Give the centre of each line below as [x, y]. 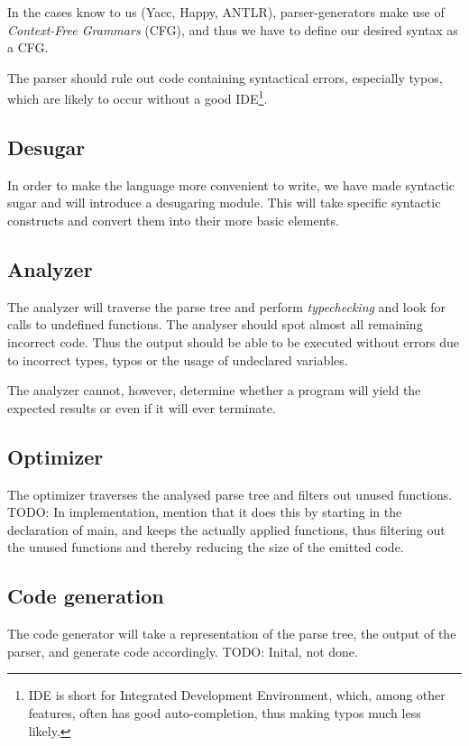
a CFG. [28, 47]
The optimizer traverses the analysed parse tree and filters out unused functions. [230, 494]
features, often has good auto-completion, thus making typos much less [225, 712]
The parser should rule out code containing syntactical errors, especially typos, [225, 77]
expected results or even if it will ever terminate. [142, 407]
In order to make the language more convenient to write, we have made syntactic [231, 184]
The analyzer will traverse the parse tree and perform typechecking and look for [226, 306]
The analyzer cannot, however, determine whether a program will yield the [214, 390]
